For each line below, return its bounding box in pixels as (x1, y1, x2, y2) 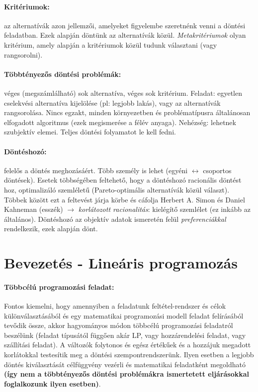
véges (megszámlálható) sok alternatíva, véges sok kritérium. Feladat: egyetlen (4, 87, 242, 98)
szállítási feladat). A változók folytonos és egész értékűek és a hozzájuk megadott (4, 339, 251, 350)
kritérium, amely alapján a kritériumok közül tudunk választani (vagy (4, 39, 217, 50)
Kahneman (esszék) (4, 204, 63, 214)
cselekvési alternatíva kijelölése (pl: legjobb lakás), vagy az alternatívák (4, 97, 221, 108)
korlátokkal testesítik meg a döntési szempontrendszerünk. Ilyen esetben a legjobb (4, 349, 254, 360)
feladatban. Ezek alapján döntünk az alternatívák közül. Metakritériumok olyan (4, 30, 246, 40)
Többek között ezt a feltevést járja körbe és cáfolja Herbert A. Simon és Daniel (4, 194, 245, 204)
